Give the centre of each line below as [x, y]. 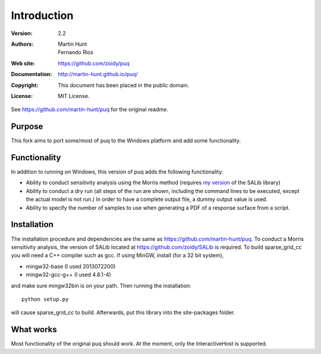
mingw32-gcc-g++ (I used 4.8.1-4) [68, 275]
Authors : [22, 44]
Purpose [27, 127]
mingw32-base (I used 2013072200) [71, 266]
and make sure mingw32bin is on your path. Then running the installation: [101, 286]
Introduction [42, 15]
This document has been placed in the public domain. [124, 85]
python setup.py [45, 299]
